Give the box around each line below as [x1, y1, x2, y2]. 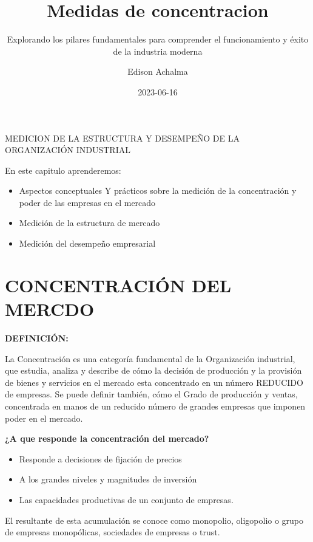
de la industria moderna [113, 44, 203, 57]
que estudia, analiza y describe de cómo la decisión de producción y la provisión [5, 364, 302, 377]
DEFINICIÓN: [5, 331, 69, 344]
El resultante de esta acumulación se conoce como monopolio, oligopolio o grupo [5, 513, 304, 526]
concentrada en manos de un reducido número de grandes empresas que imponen [5, 399, 306, 412]
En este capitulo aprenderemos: [5, 163, 121, 176]
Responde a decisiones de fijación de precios [19, 452, 182, 465]
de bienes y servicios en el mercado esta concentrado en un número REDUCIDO [5, 376, 303, 388]
